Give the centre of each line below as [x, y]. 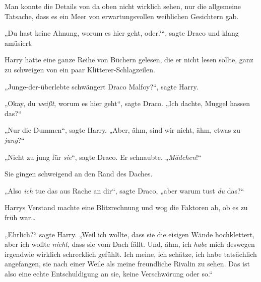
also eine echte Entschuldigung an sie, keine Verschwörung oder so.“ [109, 273]
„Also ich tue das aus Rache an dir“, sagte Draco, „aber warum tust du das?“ [124, 190]
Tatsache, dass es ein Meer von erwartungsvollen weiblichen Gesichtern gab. [122, 16]
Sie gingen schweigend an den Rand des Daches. [79, 174]
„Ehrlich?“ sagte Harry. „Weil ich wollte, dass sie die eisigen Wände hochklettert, [130, 234]
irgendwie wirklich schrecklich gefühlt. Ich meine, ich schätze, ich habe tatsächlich [131, 254]
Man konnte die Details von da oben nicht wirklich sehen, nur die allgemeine [123, 6]
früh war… [20, 217]
